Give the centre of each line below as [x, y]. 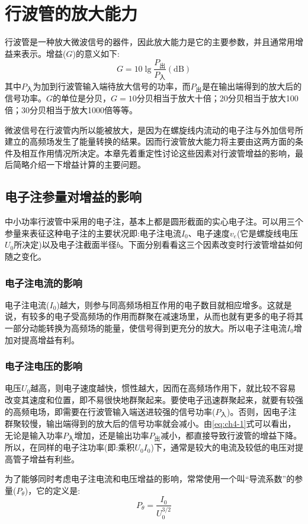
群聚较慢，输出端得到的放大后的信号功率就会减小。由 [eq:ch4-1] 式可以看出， [150, 424]
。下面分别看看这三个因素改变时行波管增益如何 [211, 245]
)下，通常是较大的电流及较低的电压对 [223, 447]
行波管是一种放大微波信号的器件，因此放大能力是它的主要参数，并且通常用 [150, 42]
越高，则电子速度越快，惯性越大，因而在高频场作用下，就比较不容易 [163, 388]
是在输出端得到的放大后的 [252, 86]
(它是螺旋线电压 [267, 233]
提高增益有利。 [50, 339]
